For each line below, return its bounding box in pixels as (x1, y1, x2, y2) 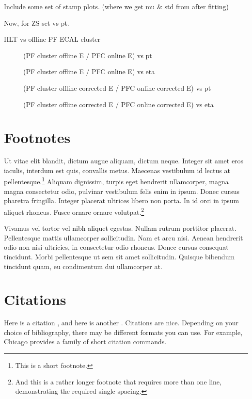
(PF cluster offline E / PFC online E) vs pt (23, 50, 152, 60)
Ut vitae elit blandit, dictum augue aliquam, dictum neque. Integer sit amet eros (4, 156, 244, 166)
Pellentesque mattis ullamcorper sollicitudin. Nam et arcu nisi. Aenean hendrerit (4, 232, 243, 242)
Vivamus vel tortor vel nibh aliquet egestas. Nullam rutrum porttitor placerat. (4, 223, 236, 233)
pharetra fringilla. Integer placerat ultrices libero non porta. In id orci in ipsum (4, 195, 239, 206)
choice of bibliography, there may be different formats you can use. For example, (4, 327, 243, 337)
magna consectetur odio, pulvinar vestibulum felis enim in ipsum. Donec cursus (4, 186, 240, 196)
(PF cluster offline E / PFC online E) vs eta (23, 66, 155, 77)
